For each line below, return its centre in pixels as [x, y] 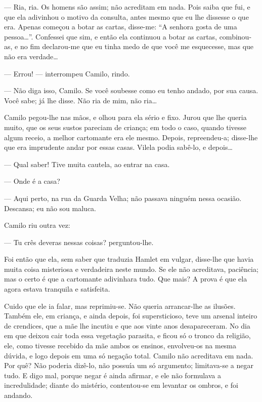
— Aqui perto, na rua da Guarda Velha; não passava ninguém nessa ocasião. [123, 198]
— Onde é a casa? [32, 181]
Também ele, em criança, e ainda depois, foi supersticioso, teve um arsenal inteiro [131, 316]
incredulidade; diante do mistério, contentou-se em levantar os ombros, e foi [121, 385]
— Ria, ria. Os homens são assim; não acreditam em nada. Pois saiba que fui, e [127, 7]
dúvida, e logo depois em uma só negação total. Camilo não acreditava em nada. [129, 355]
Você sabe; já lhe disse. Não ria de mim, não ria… [81, 100]
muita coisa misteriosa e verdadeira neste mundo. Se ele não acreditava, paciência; [131, 269]
